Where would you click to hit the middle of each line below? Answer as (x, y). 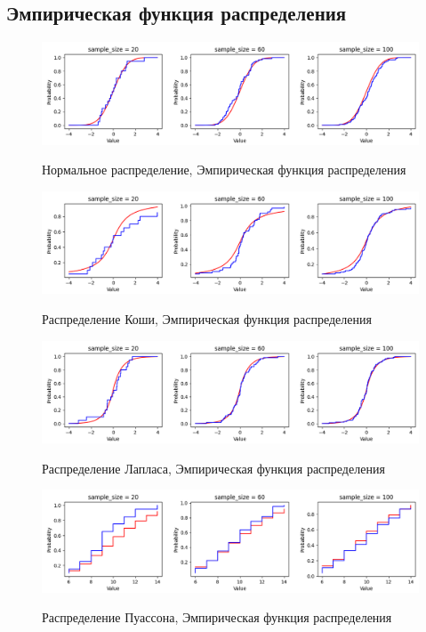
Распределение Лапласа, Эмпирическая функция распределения (213, 468)
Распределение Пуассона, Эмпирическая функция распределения (217, 617)
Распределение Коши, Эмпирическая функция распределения (207, 319)
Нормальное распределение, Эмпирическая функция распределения (224, 170)
